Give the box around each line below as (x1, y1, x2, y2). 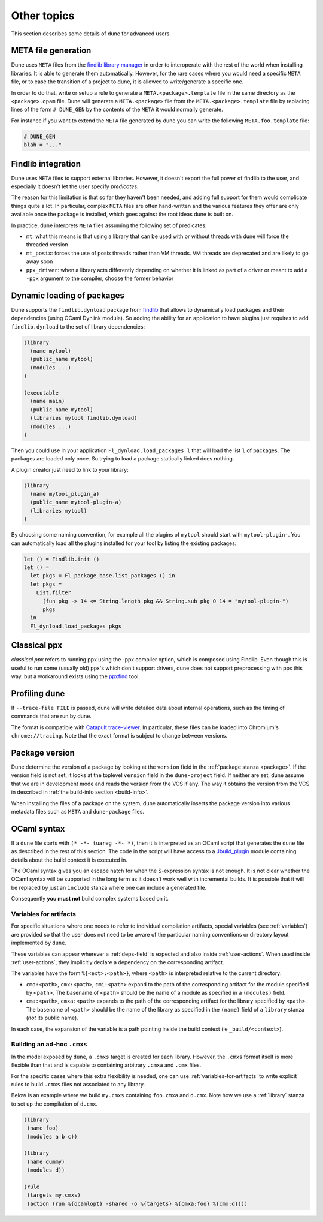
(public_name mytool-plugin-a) (30, 499, 122, 506)
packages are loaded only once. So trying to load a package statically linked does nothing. (11, 455, 234, 462)
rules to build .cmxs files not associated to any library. (11, 1080, 145, 1088)
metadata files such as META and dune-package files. (11, 808, 145, 815)
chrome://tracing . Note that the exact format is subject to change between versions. (11, 732, 227, 739)
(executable (23, 389, 59, 396)
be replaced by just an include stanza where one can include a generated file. (11, 884, 207, 891)
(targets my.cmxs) (27, 1192, 81, 1199)
